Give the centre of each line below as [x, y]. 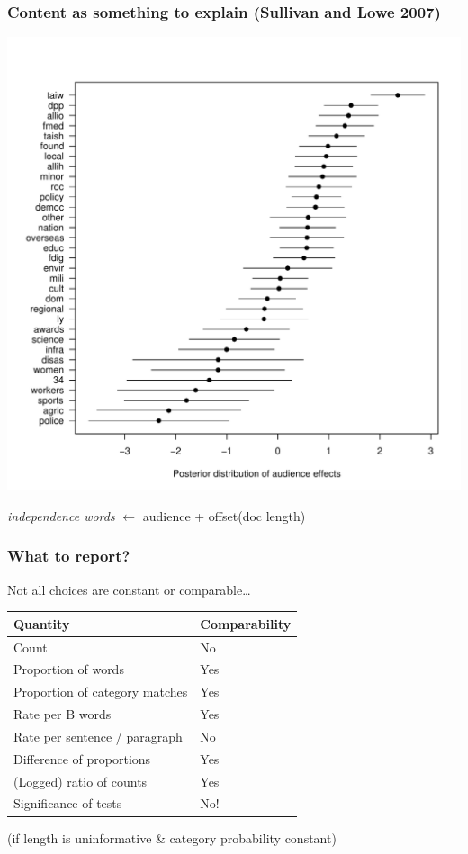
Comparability [246, 623]
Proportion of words [69, 669]
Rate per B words [63, 714]
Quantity [42, 623]
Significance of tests [68, 803]
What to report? [69, 556]
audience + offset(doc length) [224, 515]
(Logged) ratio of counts [81, 781]
